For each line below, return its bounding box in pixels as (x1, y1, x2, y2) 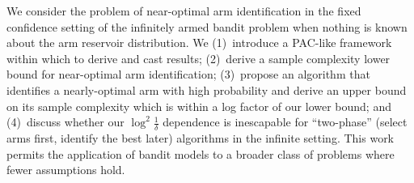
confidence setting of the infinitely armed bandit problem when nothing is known (6, 18, 408, 35)
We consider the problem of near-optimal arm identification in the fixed (6, 2, 361, 19)
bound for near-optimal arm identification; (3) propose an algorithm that (6, 66, 370, 83)
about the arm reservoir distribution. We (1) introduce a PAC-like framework (6, 34, 392, 51)
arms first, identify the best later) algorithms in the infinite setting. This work (6, 129, 395, 146)
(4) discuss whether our (6, 113, 125, 130)
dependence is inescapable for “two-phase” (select (163, 113, 408, 130)
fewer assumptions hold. (6, 161, 125, 178)
